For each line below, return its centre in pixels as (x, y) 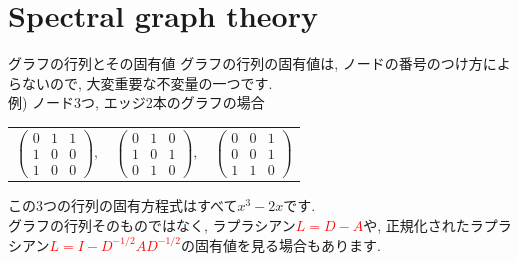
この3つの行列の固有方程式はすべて (123, 205)
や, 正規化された (416, 224)
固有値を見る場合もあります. (287, 244)
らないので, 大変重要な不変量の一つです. (140, 82)
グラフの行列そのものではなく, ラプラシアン (152, 224)
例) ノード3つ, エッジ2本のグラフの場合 (136, 102)
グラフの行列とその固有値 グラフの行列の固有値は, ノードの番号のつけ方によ (259, 63)
